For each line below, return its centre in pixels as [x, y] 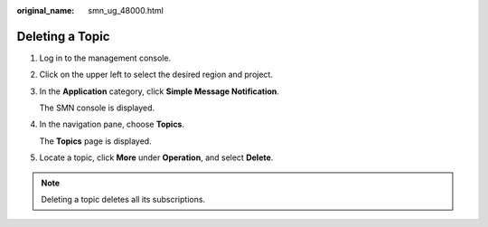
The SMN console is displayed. [97, 108]
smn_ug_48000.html [126, 10]
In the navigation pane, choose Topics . [112, 124]
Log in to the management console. [105, 58]
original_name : [46, 10]
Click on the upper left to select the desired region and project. [156, 75]
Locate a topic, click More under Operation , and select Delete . [156, 157]
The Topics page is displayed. [96, 141]
